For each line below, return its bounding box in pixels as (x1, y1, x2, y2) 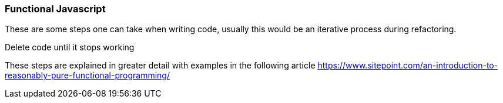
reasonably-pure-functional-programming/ (5, 70, 170, 81)
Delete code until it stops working (5, 42, 135, 53)
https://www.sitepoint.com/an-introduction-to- (317, 60, 498, 71)
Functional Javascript (5, 3, 106, 15)
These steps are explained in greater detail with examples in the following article (5, 60, 316, 71)
